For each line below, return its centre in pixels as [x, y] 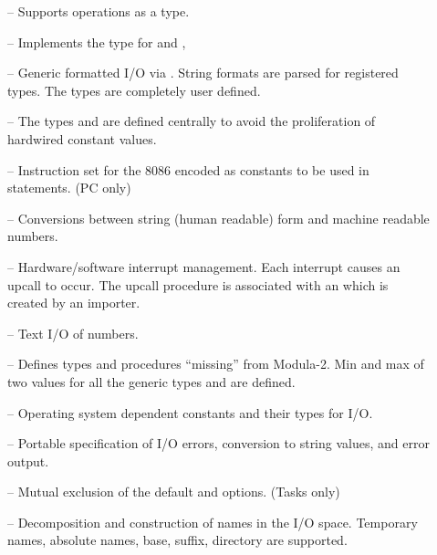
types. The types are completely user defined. [134, 90]
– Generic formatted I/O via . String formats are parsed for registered [203, 73]
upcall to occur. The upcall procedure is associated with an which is [198, 284]
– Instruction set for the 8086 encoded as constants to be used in [188, 169]
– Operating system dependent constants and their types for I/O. [190, 412]
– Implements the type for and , [97, 42]
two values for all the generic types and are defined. [151, 381]
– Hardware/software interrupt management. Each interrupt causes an [204, 266]
